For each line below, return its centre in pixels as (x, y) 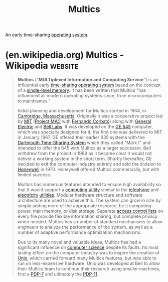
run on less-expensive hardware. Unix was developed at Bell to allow (89, 263)
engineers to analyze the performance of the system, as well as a (85, 227)
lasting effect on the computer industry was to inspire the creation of (88, 253)
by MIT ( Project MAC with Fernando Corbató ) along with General (84, 121)
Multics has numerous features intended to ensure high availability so (89, 185)
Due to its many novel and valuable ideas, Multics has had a (79, 242)
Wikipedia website (42, 66)
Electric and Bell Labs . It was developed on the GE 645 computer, (85, 127)
